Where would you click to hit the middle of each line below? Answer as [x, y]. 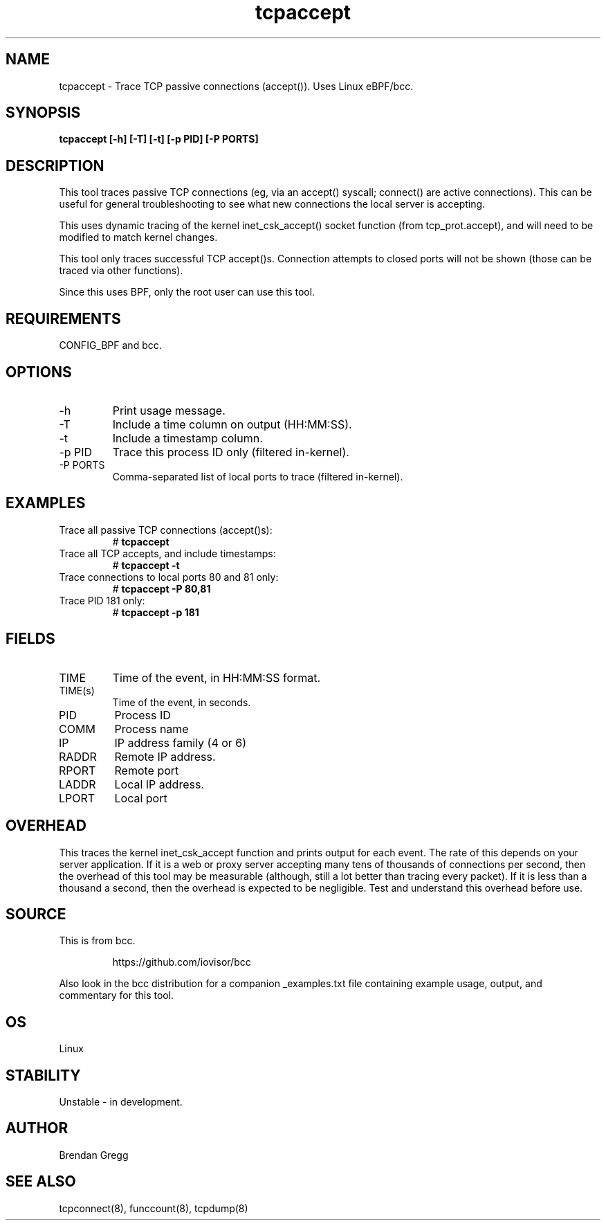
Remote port [147, 770]
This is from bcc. [97, 941]
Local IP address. [159, 784]
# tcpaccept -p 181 [156, 612]
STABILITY [43, 1075]
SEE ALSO [41, 1182]
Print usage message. [169, 410]
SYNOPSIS [43, 113]
